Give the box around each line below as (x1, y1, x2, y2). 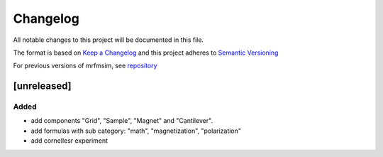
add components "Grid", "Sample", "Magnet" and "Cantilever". (30, 117, 213, 125)
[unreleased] (13, 80, 72, 92)
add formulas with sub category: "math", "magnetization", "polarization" (30, 126, 241, 135)
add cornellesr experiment (30, 136, 109, 145)
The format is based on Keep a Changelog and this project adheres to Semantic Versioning (13, 48, 279, 57)
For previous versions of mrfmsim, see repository (13, 61, 157, 70)
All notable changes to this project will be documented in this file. (13, 36, 204, 44)
